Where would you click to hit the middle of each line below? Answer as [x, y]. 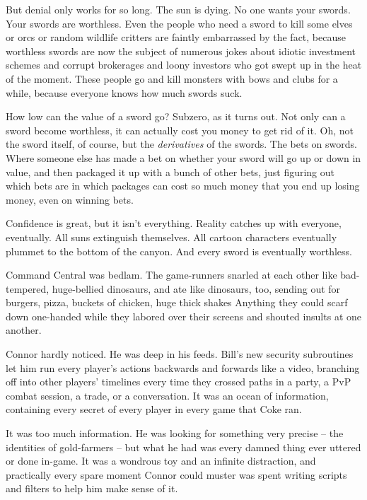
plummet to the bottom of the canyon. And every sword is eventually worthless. [179, 251]
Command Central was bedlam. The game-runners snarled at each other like [171, 275]
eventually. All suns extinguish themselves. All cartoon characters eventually [171, 237]
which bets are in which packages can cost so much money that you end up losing [183, 186]
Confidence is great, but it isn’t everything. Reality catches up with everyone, [174, 223]
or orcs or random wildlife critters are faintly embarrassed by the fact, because [176, 37]
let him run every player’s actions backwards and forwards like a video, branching [183, 367]
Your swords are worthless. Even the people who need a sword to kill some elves [179, 23]
